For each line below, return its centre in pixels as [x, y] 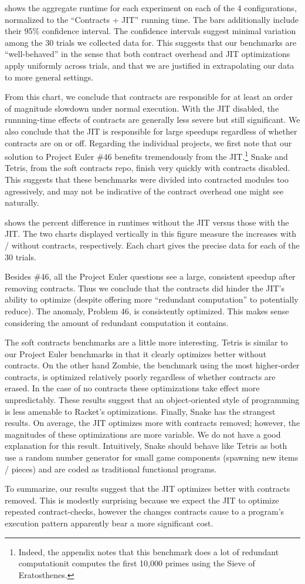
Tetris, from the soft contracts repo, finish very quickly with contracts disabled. [148, 168]
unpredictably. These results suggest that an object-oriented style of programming [152, 400]
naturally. [22, 202]
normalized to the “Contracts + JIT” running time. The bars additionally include [152, 19]
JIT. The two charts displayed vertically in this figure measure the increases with [151, 234]
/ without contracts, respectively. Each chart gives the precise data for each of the [152, 245]
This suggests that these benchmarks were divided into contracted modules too [147, 179]
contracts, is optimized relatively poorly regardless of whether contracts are [140, 376]
